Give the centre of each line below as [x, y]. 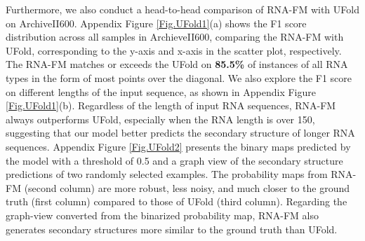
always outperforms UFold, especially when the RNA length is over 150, [160, 119]
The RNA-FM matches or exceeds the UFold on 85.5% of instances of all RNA [177, 64]
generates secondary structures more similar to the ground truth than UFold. [172, 229]
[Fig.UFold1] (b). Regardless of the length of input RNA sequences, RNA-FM [171, 105]
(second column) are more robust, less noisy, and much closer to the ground [187, 187]
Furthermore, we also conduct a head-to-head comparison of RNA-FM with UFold [182, 9]
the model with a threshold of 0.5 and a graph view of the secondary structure [174, 160]
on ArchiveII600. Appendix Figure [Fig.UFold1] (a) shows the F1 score [156, 23]
